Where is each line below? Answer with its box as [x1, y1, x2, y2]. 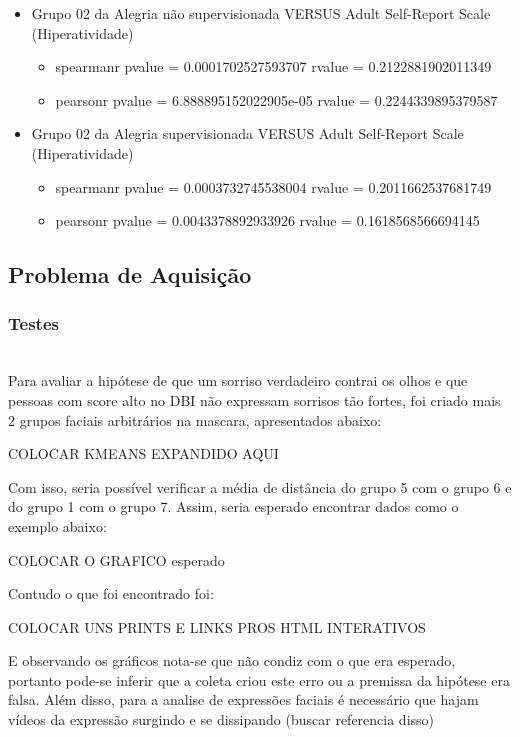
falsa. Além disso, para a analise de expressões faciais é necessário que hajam [8, 689, 479, 710]
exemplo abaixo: [8, 515, 107, 536]
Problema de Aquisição [8, 259, 252, 290]
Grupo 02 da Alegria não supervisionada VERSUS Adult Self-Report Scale [31, 3, 491, 23]
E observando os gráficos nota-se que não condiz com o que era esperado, [8, 650, 456, 671]
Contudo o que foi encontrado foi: [8, 583, 214, 604]
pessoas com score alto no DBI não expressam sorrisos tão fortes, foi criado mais [8, 389, 501, 410]
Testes [8, 311, 59, 336]
